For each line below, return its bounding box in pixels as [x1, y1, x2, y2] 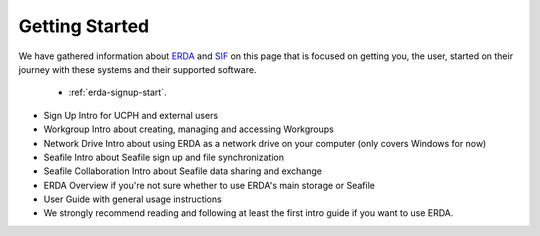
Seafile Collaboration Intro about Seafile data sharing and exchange [43, 165, 322, 177]
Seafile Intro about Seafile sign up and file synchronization [43, 151, 285, 163]
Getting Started [18, 15, 150, 37]
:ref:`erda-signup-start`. [68, 86, 167, 99]
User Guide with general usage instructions [43, 193, 222, 205]
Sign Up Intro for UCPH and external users [43, 109, 219, 121]
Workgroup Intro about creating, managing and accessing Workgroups [43, 123, 334, 135]
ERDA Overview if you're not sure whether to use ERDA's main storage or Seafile [43, 179, 375, 191]
